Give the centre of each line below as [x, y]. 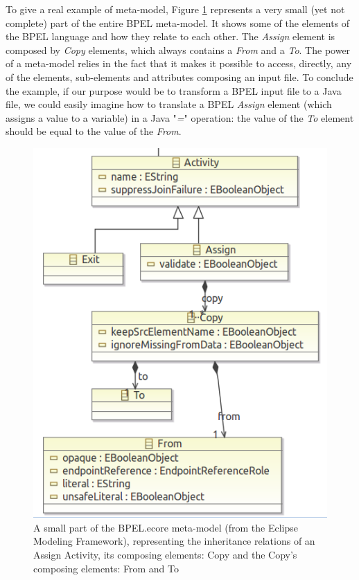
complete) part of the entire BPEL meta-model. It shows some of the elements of [178, 22]
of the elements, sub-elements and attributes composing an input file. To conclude [179, 76]
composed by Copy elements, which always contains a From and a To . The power [178, 49]
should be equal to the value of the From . [94, 131]
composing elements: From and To [106, 568]
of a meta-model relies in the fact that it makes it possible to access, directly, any [179, 63]
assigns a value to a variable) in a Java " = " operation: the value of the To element [180, 117]
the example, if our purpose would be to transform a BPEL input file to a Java [174, 90]
